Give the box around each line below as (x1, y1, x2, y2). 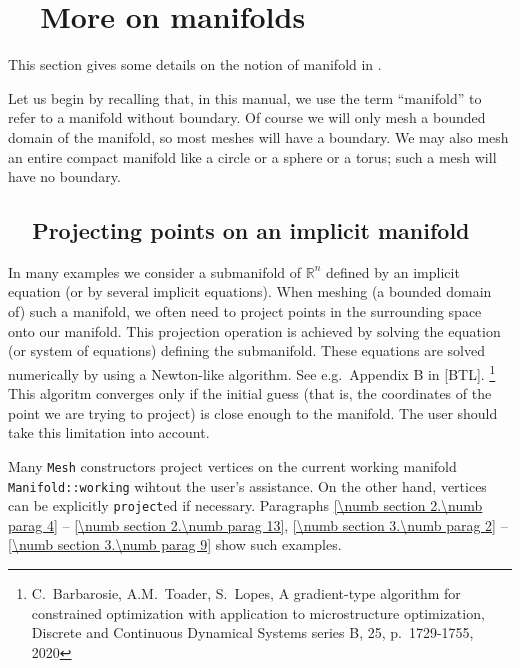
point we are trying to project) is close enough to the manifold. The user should (8, 402, 498, 423)
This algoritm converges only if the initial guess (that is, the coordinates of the (8, 383, 492, 404)
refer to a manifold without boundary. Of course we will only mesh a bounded (8, 107, 486, 128)
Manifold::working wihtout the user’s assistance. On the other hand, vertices (8, 475, 487, 496)
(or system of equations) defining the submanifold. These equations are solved (8, 340, 486, 361)
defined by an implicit (326, 261, 460, 282)
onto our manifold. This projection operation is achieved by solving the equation (8, 320, 501, 341)
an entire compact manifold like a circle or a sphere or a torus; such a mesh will (8, 146, 497, 167)
